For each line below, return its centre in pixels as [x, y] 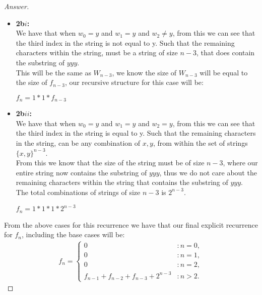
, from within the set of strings [200, 142]
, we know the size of [144, 72]
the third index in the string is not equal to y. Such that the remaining [125, 42]
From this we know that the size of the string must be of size [110, 163]
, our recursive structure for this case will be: [134, 82]
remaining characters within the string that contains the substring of [122, 182]
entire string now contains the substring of [81, 172]
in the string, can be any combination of [78, 142]
